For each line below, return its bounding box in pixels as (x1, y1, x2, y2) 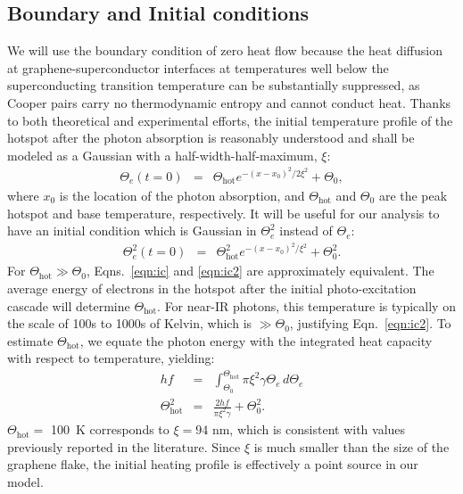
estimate (7, 331, 54, 350)
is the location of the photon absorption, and (59, 185, 305, 204)
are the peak (378, 185, 448, 204)
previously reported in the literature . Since (7, 437, 241, 456)
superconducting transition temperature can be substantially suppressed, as (7, 76, 420, 95)
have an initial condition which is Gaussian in (7, 221, 257, 240)
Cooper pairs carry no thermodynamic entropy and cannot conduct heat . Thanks (7, 93, 451, 111)
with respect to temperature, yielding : (7, 349, 215, 367)
